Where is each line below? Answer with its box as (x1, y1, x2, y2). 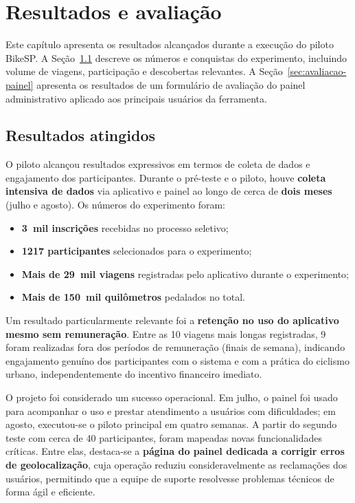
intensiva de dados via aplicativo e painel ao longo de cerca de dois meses (5, 184, 332, 198)
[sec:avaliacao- (287, 64, 347, 78)
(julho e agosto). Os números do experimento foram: (5, 197, 226, 212)
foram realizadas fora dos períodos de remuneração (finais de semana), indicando (5, 340, 345, 354)
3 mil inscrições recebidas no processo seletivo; (21, 220, 229, 235)
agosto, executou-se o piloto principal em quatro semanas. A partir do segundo (5, 417, 337, 431)
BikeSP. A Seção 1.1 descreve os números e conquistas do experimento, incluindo (5, 50, 347, 65)
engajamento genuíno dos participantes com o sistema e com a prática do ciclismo (5, 353, 350, 367)
